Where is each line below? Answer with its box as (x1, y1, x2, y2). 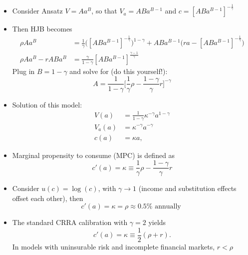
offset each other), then (12, 192, 83, 203)
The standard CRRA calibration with (12, 217, 128, 227)
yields (148, 217, 166, 227)
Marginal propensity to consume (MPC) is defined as (12, 149, 175, 160)
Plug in (12, 65, 35, 76)
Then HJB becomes (12, 23, 72, 34)
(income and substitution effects (138, 183, 237, 193)
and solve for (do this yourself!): (69, 65, 168, 76)
